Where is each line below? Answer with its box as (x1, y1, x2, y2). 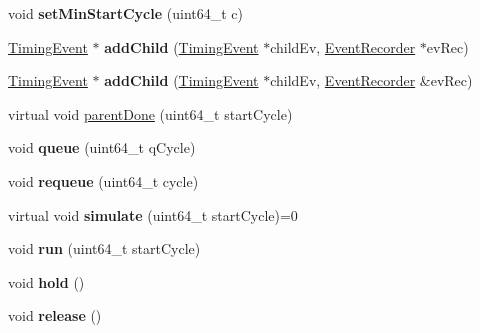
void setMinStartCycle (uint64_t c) (8, 3, 243, 23)
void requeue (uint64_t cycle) (8, 170, 199, 191)
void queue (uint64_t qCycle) (8, 137, 196, 158)
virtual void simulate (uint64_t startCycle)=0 (8, 204, 298, 225)
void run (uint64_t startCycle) (8, 238, 201, 259)
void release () (8, 305, 102, 326)
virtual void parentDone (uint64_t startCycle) (8, 103, 293, 124)
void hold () (8, 271, 85, 292)
